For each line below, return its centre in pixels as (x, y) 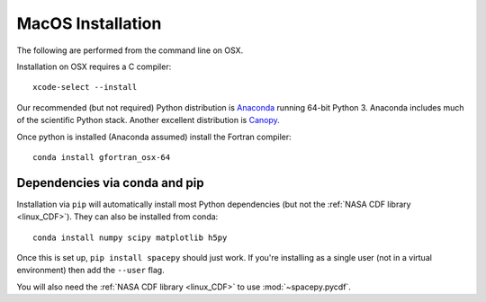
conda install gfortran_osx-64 (102, 157)
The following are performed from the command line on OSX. (130, 50)
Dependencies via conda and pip (110, 183)
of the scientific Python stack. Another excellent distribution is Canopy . (148, 120)
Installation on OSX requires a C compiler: (94, 67)
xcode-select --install (85, 87)
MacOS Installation (89, 23)
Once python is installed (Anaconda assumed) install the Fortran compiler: (154, 137)
